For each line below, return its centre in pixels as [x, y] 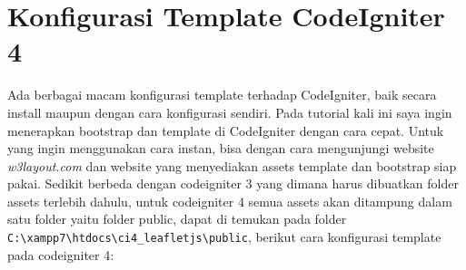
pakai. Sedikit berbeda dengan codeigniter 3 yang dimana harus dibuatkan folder [233, 183]
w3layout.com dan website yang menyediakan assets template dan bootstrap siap [232, 165]
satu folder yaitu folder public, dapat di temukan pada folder [177, 219]
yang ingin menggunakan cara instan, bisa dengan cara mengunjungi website [221, 148]
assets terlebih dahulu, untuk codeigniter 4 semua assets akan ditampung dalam [230, 201]
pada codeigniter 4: [61, 254]
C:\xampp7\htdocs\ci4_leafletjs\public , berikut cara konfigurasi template [224, 237]
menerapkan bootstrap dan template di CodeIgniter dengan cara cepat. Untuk [226, 130]
